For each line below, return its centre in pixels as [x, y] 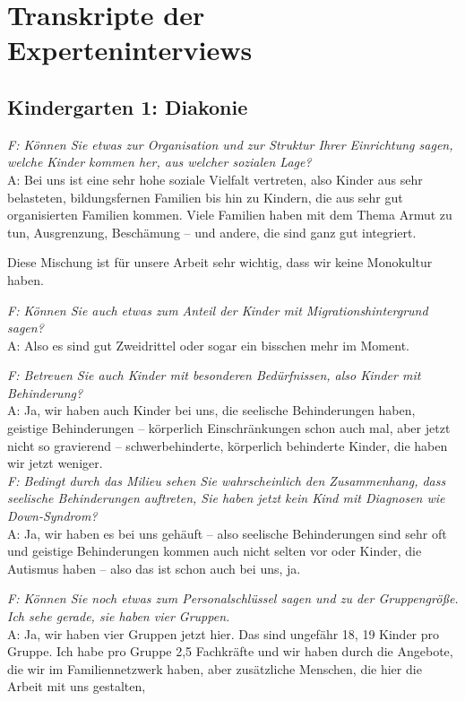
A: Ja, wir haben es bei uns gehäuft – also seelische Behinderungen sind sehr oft [227, 533]
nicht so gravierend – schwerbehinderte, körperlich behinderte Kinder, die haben [228, 445]
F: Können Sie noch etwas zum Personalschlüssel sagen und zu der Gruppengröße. [233, 598]
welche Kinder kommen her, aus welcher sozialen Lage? [159, 162]
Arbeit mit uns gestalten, [77, 686]
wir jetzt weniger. [55, 463]
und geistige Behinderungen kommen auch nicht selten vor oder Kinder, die [215, 551]
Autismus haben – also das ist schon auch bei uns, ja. [154, 568]
